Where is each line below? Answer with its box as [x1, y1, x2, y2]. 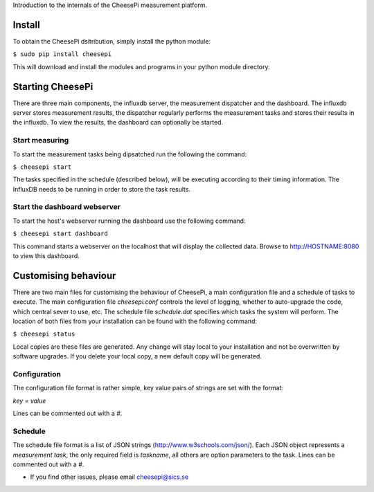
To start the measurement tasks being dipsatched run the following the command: [12, 149, 247, 158]
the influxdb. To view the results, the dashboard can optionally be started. [12, 118, 224, 127]
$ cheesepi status [12, 330, 75, 338]
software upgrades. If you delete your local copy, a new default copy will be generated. [12, 352, 262, 361]
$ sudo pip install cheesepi [12, 51, 112, 58]
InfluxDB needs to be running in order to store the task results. [12, 185, 190, 193]
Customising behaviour [12, 270, 116, 282]
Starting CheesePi [12, 80, 93, 93]
